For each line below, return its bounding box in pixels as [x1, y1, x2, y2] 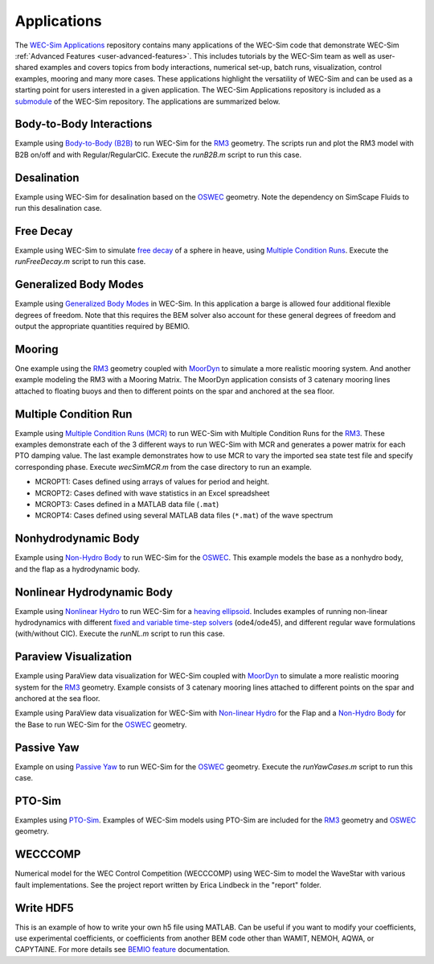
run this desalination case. [14, 204, 102, 213]
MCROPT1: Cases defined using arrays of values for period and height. [35, 477, 269, 487]
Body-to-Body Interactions [14, 117, 153, 131]
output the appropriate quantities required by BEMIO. [14, 322, 190, 332]
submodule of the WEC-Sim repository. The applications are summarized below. [14, 97, 280, 106]
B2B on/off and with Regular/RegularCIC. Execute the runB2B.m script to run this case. [14, 150, 301, 159]
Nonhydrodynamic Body [14, 532, 140, 546]
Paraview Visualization [14, 650, 133, 664]
